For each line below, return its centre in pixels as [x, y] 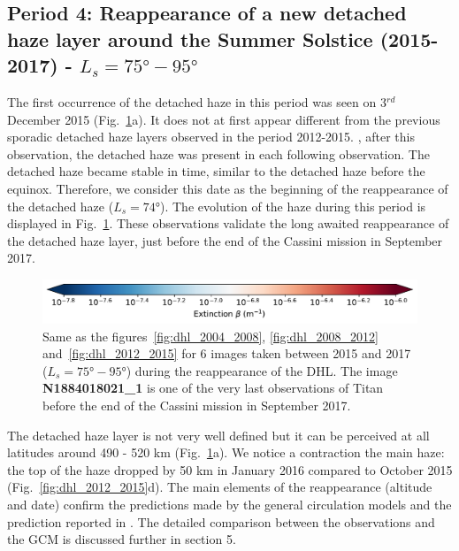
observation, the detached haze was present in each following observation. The [218, 153]
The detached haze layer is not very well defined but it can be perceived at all [218, 435]
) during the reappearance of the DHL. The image [262, 370]
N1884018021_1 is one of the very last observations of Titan [213, 388]
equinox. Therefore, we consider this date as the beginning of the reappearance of [228, 188]
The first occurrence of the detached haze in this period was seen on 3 [197, 101]
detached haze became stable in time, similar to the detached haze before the [216, 171]
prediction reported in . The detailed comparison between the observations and [221, 521]
